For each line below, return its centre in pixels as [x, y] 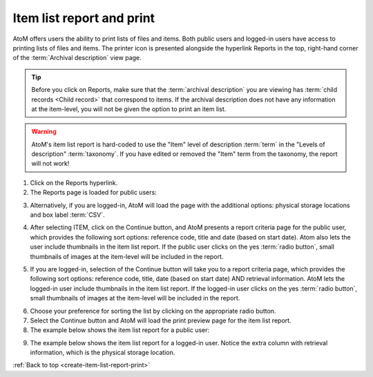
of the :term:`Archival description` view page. [77, 58]
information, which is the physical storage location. [103, 353]
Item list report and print [84, 18]
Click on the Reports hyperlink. [74, 182]
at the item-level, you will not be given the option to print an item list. [129, 109]
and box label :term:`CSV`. [67, 215]
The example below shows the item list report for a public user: [120, 330]
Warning [44, 132]
